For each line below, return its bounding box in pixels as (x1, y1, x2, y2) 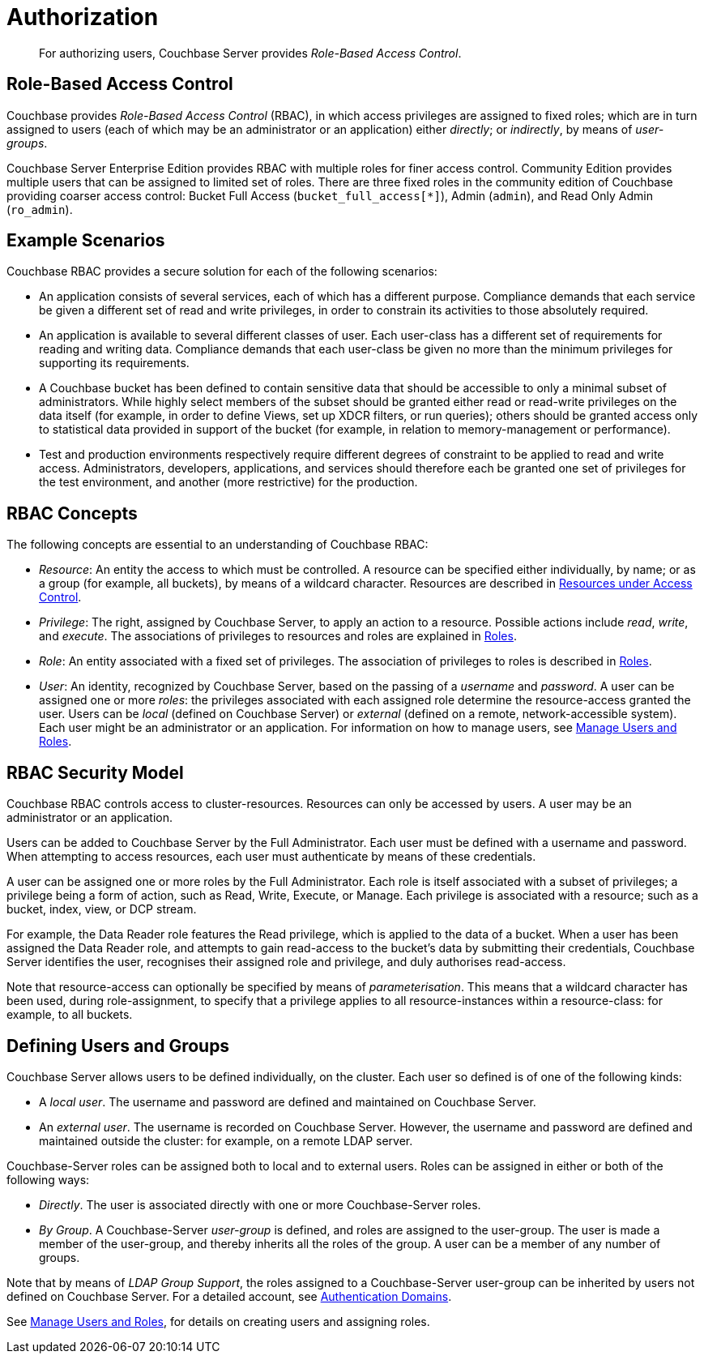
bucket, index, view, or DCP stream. (6, 902, 197, 917)
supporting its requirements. (39, 356, 190, 370)
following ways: (6, 1172, 90, 1187)
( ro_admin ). (6, 202, 73, 216)
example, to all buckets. (6, 1007, 133, 1022)
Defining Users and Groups (6, 1035, 230, 1056)
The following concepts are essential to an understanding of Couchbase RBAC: (6, 537, 429, 552)
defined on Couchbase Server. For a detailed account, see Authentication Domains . (6, 1289, 452, 1303)
